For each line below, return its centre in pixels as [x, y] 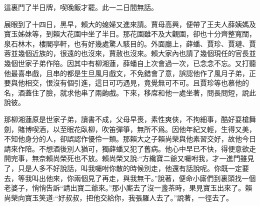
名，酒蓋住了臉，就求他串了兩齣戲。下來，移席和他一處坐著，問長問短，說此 [130, 92]
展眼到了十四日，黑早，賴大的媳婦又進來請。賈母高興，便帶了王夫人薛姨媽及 [130, 24]
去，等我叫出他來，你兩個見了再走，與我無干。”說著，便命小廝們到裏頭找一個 [130, 178]
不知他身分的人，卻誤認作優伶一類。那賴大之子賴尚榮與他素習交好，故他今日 [130, 139]
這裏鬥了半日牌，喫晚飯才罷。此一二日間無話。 [81, 7]
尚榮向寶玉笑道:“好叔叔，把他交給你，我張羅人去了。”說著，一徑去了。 [119, 197]
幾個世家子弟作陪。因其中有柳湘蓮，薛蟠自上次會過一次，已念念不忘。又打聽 [130, 63]
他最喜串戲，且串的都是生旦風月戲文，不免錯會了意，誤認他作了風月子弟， [126, 73]
